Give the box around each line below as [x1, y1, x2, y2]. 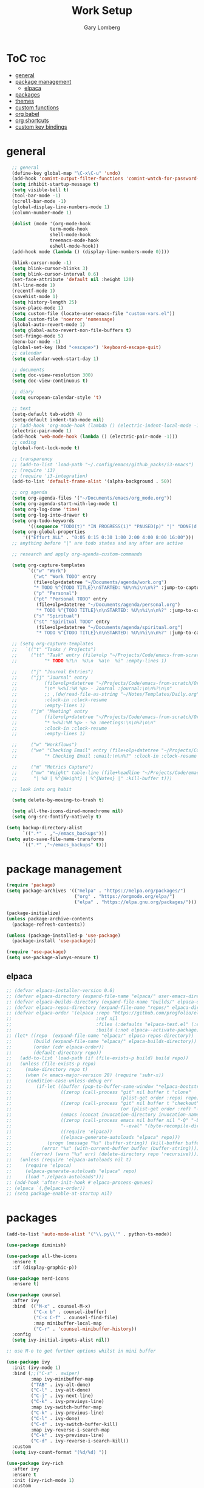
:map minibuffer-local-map [33, 1320, 102, 1327]
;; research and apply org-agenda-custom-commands [12, 551, 143, 557]
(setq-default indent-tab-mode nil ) [12, 416, 104, 423]
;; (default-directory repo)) [6, 1050, 102, 1056]
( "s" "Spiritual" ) [33, 613, 80, 619]
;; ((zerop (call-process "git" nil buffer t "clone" [6, 1089, 191, 1095]
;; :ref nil [6, 1016, 118, 1022]
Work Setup [72, 4, 132, 18]
